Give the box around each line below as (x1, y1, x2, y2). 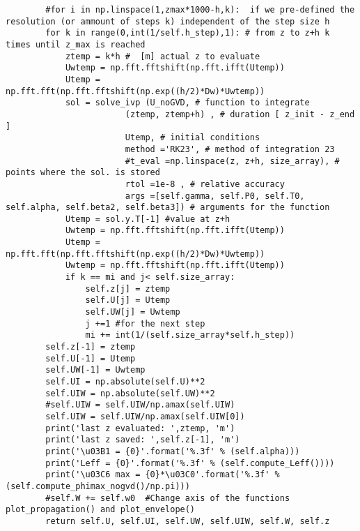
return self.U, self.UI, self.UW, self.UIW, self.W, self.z (45, 516, 330, 526)
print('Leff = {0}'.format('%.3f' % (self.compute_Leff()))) (45, 458, 335, 468)
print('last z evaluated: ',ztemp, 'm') (45, 423, 235, 433)
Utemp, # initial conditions (125, 133, 260, 143)
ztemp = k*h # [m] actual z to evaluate (65, 51, 260, 61)
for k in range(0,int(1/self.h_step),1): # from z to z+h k (45, 28, 330, 38)
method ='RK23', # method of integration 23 (125, 144, 335, 154)
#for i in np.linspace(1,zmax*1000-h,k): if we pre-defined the (45, 5, 355, 15)
